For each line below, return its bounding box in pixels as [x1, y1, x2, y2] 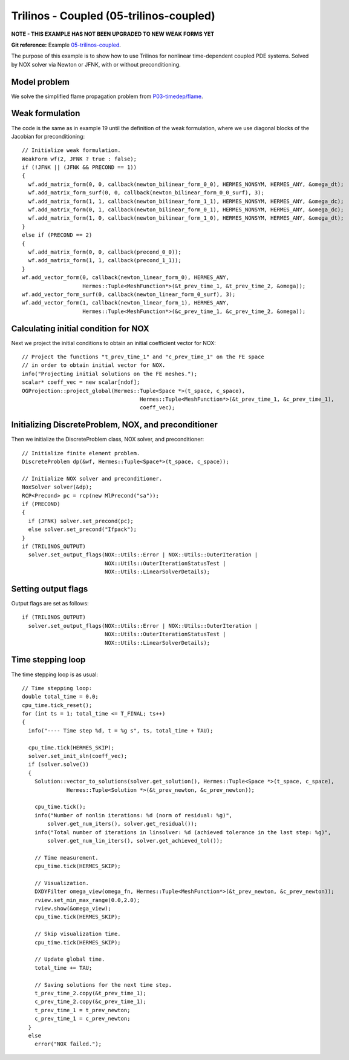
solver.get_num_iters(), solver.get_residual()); [47, 820, 198, 828]
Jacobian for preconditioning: [11, 133, 85, 140]
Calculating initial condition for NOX [11, 323, 149, 334]
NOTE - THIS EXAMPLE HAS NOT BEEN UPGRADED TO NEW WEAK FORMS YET [11, 30, 215, 38]
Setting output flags [11, 584, 88, 594]
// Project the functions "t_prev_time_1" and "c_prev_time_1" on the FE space [22, 354, 264, 360]
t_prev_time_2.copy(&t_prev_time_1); [34, 990, 146, 996]
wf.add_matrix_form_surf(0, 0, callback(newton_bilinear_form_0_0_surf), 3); [28, 189, 264, 196]
